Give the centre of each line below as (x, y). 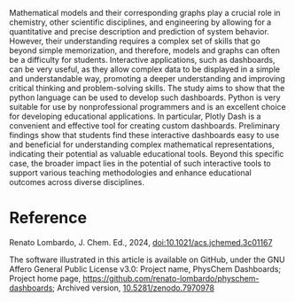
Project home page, (45, 278)
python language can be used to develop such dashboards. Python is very (145, 97)
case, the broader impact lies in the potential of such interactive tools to (140, 163)
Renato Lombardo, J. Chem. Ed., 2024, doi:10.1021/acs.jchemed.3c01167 (141, 242)
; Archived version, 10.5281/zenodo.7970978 (134, 288)
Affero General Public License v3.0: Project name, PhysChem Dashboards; (145, 268)
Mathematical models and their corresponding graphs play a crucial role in (145, 13)
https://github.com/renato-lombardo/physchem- (171, 278)
